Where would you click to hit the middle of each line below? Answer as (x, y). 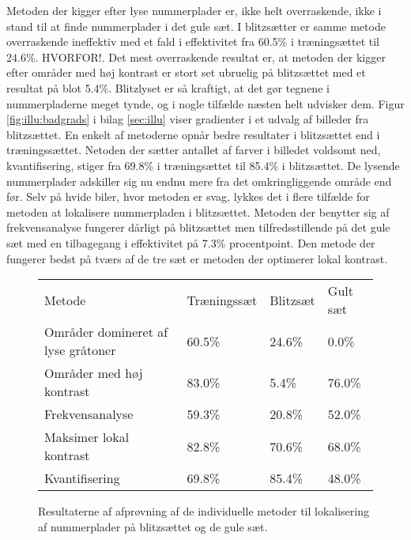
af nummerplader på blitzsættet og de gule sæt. (153, 526)
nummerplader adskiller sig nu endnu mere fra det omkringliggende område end (199, 181)
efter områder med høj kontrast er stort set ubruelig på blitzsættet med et (186, 72)
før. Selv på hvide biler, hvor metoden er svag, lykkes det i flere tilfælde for (188, 196)
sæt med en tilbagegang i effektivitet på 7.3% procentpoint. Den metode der (191, 242)
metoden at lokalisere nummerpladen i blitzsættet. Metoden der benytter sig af (198, 211)
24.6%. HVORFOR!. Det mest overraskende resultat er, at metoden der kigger (196, 57)
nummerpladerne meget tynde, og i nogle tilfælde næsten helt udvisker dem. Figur (205, 103)
